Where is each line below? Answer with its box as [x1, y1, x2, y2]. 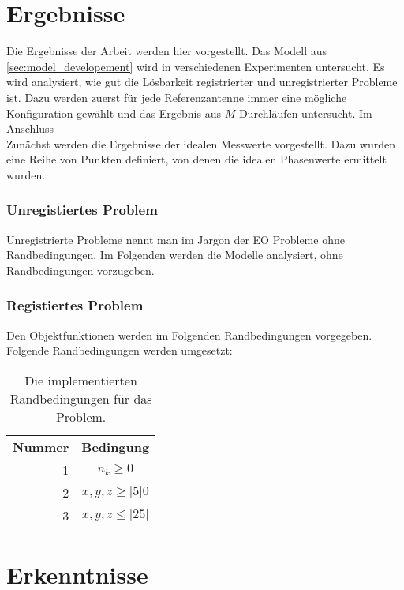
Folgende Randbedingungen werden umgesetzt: [6, 342, 233, 359]
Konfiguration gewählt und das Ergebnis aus [6, 104, 221, 121]
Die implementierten [24, 370, 137, 389]
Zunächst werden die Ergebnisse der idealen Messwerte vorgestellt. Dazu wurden [6, 135, 395, 152]
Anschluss [6, 120, 54, 137]
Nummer [13, 437, 69, 456]
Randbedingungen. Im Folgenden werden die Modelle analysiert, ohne [6, 246, 343, 263]
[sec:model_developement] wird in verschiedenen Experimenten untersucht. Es [6, 58, 385, 74]
